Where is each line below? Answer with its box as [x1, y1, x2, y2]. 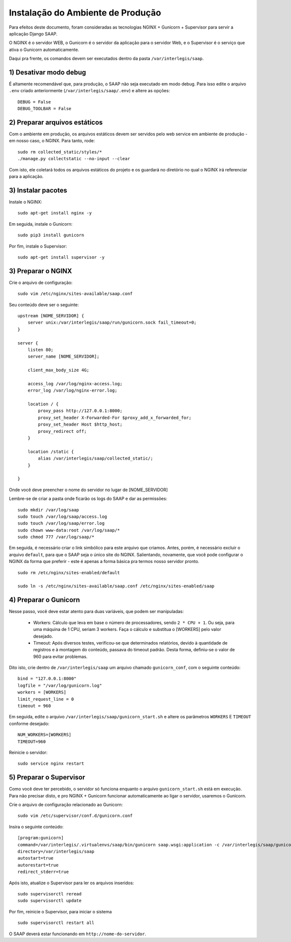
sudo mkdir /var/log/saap [17, 507, 80, 512]
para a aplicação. [9, 174, 44, 180]
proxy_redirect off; [38, 429, 87, 434]
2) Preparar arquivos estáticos [9, 118, 103, 126]
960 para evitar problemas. [33, 653, 88, 660]
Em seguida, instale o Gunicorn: [9, 221, 73, 227]
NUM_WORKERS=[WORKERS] [17, 732, 72, 738]
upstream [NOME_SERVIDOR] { [17, 313, 84, 318]
